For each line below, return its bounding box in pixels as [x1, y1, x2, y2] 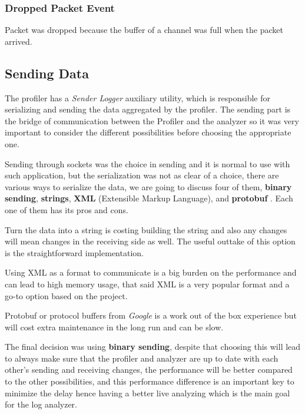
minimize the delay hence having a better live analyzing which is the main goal [5, 386, 290, 399]
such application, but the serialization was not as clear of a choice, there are [5, 169, 279, 181]
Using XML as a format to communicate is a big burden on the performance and [5, 266, 297, 279]
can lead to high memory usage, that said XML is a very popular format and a [5, 277, 290, 290]
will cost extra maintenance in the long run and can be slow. [5, 320, 224, 333]
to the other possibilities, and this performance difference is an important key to [5, 375, 294, 387]
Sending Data [5, 64, 89, 82]
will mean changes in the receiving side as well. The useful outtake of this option [5, 235, 296, 247]
